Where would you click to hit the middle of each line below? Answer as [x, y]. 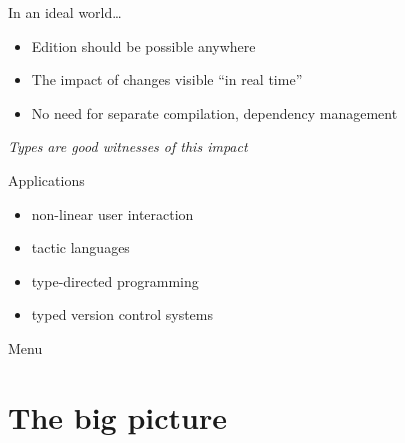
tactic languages [80, 247]
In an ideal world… [65, 12]
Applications [46, 179]
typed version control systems [122, 314]
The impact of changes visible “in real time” [167, 79]
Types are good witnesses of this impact [128, 146]
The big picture [117, 416]
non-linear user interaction [112, 213]
